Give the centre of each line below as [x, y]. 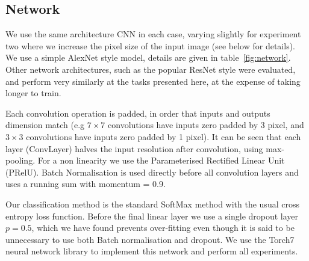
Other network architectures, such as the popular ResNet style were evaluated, [151, 69]
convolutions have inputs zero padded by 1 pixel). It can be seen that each [164, 136]
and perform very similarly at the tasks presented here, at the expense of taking [153, 81]
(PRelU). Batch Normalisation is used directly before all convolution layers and [152, 172]
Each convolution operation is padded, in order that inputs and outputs [138, 113]
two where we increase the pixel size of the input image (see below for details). [151, 45]
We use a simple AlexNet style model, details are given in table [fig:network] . [148, 57]
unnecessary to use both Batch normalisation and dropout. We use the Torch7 [150, 239]
